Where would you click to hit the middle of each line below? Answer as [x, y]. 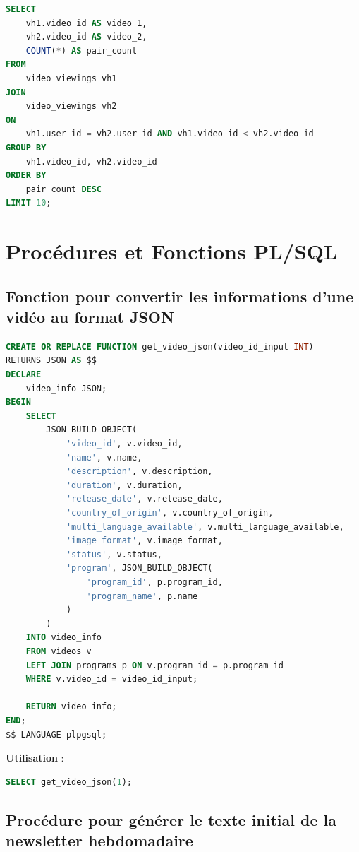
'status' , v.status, [114, 554]
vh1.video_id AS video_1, [86, 23]
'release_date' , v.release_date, [144, 499]
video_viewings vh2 [71, 106]
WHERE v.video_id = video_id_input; [112, 679]
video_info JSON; [66, 388]
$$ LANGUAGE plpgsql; [56, 734]
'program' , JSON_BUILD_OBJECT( [139, 568]
